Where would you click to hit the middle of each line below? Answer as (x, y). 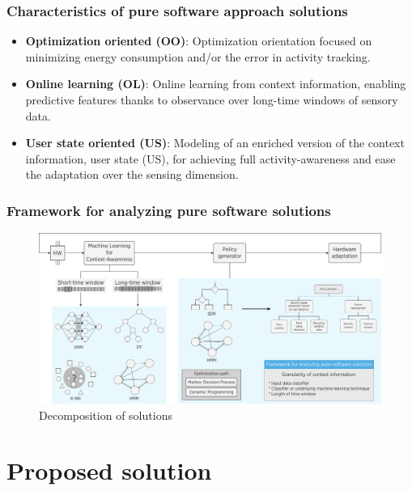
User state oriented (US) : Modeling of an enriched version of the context (215, 143)
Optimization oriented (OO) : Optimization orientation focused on (199, 41)
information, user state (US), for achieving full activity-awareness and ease (210, 158)
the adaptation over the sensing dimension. (132, 174)
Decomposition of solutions (106, 415)
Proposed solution (109, 470)
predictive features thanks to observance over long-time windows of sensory (212, 99)
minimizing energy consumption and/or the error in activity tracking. (198, 56)
